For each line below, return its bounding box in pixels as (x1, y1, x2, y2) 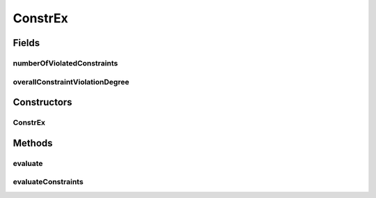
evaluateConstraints (13, 177, 84, 187)
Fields (13, 37, 40, 49)
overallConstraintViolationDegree (13, 77, 130, 86)
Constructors (13, 96, 72, 108)
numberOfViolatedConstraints (13, 58, 118, 68)
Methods (13, 137, 53, 149)
